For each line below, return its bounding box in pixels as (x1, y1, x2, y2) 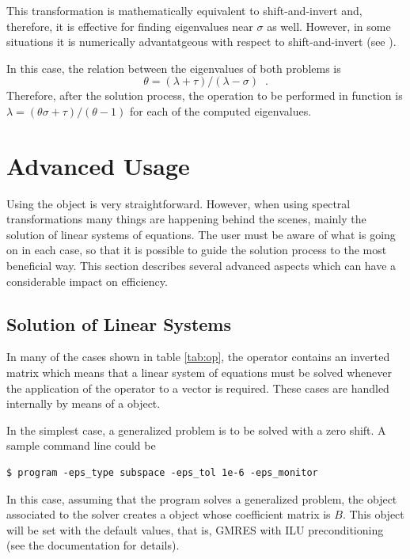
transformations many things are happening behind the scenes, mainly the (6, 211, 366, 227)
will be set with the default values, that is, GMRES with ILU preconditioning (6, 521, 384, 538)
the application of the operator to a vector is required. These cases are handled (6, 379, 389, 396)
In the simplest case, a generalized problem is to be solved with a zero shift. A (6, 421, 386, 438)
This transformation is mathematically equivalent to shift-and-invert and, (6, 2, 363, 18)
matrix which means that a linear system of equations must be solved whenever (6, 364, 393, 381)
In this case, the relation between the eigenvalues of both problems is (6, 59, 341, 76)
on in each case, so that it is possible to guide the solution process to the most (6, 241, 387, 258)
